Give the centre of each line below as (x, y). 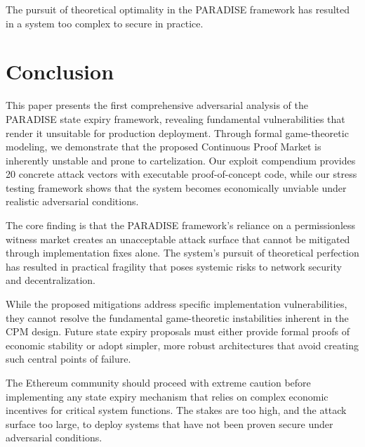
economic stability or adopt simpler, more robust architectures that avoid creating (182, 345)
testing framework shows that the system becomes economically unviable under (176, 187)
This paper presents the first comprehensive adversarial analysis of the (157, 105)
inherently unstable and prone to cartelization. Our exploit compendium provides (181, 160)
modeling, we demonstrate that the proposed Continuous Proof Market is (164, 147)
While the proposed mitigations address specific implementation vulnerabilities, (177, 304)
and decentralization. (51, 280)
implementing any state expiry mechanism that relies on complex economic (167, 396)
